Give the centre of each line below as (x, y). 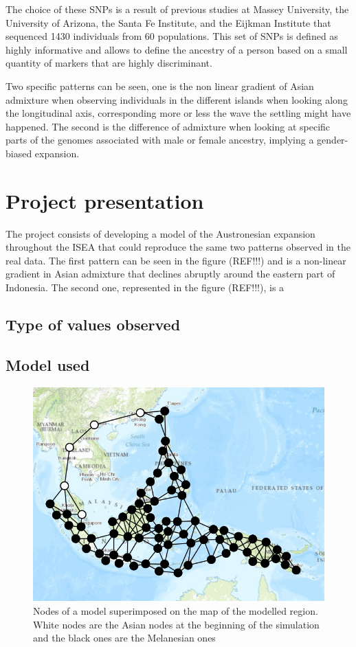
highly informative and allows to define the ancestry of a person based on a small (177, 49)
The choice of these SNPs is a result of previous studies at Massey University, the (177, 9)
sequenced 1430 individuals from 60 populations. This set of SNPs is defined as (172, 36)
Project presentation (105, 200)
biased (19, 153)
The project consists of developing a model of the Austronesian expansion (160, 233)
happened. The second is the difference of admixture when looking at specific (168, 126)
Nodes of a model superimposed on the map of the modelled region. (176, 610)
